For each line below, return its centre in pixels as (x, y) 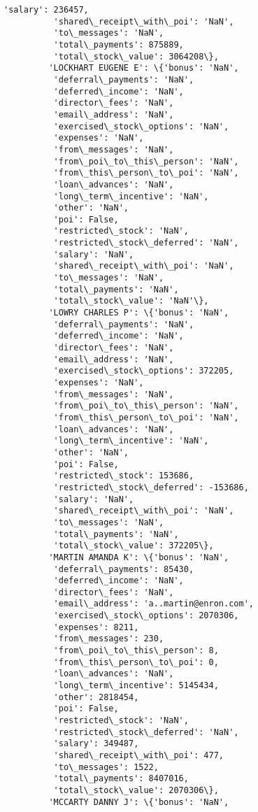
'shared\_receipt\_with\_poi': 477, (138, 755)
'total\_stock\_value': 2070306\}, (136, 790)
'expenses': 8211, (96, 627)
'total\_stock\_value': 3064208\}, (136, 56)
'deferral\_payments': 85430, (124, 569)
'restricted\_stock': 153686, (124, 476)
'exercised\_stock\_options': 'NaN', (141, 126)
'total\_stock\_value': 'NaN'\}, (131, 301)
